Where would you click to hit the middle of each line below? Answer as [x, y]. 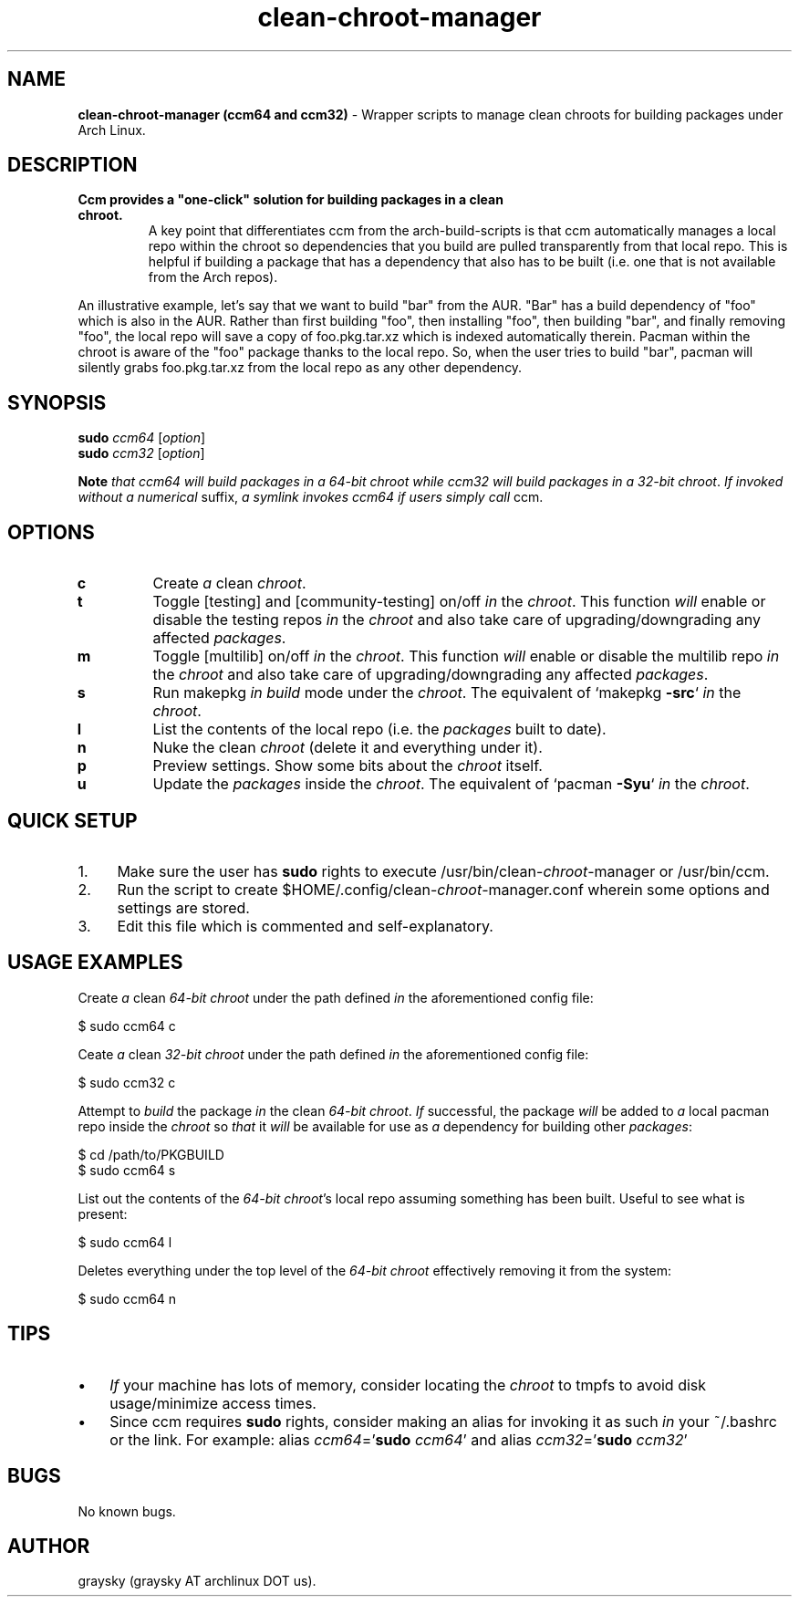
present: [103, 1213]
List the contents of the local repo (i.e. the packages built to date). [379, 729]
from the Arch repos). [213, 277]
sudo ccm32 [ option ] [141, 453]
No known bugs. [127, 1511]
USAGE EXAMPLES [95, 963]
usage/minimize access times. [213, 1403]
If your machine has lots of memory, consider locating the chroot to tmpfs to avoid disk [408, 1385]
